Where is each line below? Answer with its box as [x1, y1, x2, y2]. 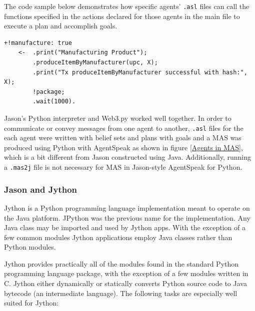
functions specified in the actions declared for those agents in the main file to [4, 10, 240, 21]
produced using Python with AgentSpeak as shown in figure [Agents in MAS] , [4, 142, 243, 152]
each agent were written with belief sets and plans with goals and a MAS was [4, 132, 241, 143]
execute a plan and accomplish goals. [4, 20, 117, 31]
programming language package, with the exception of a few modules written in [4, 268, 248, 279]
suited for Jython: [4, 298, 59, 308]
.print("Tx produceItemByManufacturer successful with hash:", [32, 68, 247, 76]
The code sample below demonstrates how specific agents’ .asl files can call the [4, 1, 249, 11]
